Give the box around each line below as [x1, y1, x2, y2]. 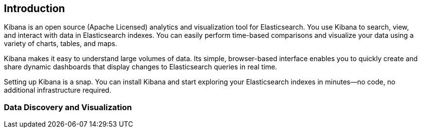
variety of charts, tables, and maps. [4, 39, 117, 48]
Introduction [4, 2, 65, 15]
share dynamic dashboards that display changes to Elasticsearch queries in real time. [4, 63, 277, 71]
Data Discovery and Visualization [4, 102, 132, 112]
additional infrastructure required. [4, 86, 111, 95]
